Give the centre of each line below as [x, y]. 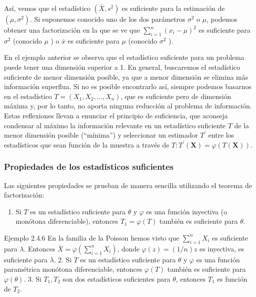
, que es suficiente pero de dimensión [176, 96]
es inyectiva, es [222, 248]
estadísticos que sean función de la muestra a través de [87, 144]
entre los [221, 135]
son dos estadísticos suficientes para [117, 278]
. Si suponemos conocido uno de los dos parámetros [108, 19]
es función [232, 278]
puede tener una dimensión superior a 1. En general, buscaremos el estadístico [122, 67]
